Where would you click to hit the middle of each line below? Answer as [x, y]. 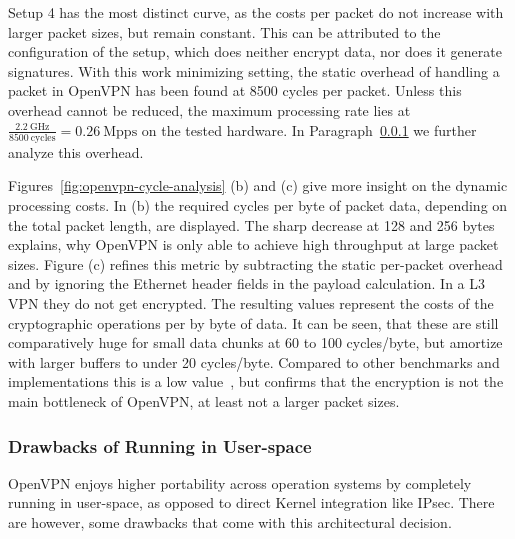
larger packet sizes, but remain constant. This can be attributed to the [224, 31]
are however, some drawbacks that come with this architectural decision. [230, 522]
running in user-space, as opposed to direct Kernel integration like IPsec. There [251, 502]
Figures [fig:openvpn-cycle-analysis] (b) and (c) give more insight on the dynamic [258, 185]
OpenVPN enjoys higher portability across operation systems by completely [240, 482]
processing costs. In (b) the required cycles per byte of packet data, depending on [258, 205]
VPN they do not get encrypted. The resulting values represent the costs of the [251, 303]
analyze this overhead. [76, 151]
